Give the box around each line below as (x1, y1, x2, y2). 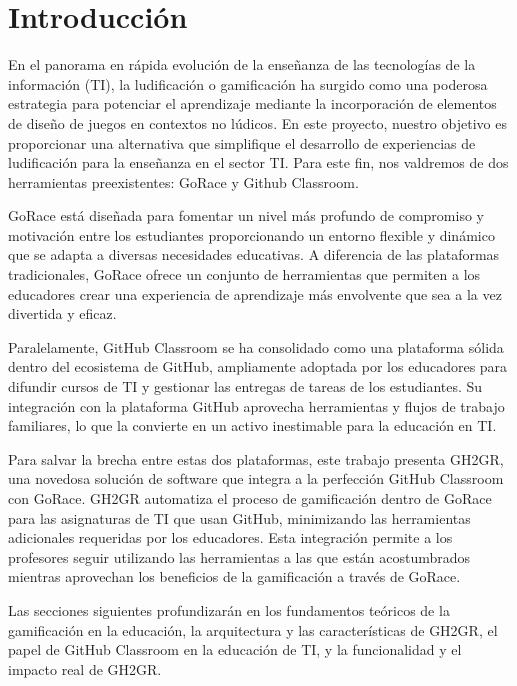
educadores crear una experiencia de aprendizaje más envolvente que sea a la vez (8, 283, 502, 304)
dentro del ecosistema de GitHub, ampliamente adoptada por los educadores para (8, 356, 508, 377)
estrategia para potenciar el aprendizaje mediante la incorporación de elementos (8, 93, 497, 114)
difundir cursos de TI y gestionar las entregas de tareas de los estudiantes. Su (8, 376, 483, 397)
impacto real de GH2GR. (8, 658, 162, 679)
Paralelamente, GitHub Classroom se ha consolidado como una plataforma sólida (8, 336, 504, 357)
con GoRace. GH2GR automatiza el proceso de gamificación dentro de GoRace (8, 488, 492, 508)
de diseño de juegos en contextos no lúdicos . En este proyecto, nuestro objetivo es (8, 112, 507, 133)
